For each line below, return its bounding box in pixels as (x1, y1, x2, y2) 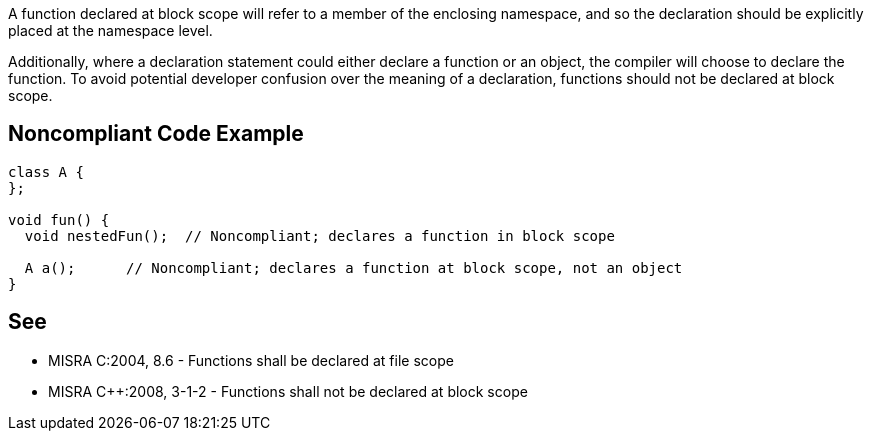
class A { (8, 163, 84, 180)
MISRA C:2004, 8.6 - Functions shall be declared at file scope (48, 351, 454, 369)
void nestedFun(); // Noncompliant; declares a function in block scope (24, 227, 615, 244)
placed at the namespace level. (8, 22, 213, 39)
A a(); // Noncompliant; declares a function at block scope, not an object (24, 259, 683, 276)
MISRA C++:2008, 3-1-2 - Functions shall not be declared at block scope (48, 382, 528, 400)
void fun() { (8, 211, 110, 228)
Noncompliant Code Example (8, 121, 304, 147)
